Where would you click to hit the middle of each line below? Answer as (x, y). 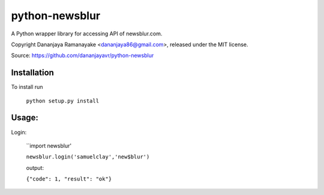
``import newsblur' (49, 145)
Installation (32, 73)
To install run (27, 87)
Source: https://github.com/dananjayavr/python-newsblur (82, 55)
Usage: (25, 118)
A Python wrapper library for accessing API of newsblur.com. (87, 34)
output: (35, 167)
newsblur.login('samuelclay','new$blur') (88, 157)
